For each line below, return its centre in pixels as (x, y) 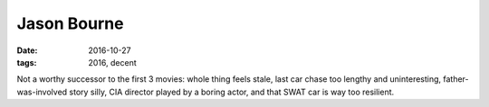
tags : (27, 62)
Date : (27, 50)
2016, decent (112, 62)
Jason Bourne (70, 23)
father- (456, 79)
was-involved (42, 92)
